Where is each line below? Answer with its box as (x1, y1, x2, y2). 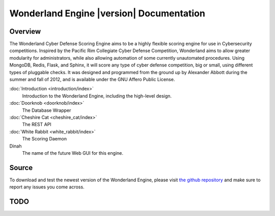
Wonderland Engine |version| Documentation (9, 8, 206, 19)
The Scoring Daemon (22, 136, 67, 142)
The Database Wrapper (22, 107, 71, 113)
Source (9, 163, 33, 172)
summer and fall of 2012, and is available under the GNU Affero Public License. (9, 77, 175, 83)
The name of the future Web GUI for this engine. (22, 150, 123, 156)
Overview (9, 27, 41, 36)
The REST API (22, 122, 52, 128)
